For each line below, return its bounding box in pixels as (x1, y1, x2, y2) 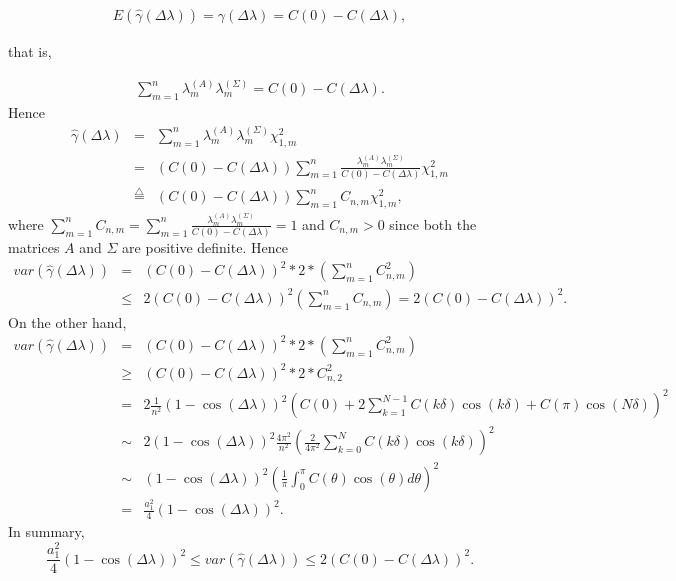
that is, (8, 41, 52, 62)
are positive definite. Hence (122, 237, 288, 258)
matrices (8, 237, 60, 258)
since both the (389, 213, 477, 234)
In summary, (8, 521, 85, 542)
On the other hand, (8, 311, 127, 332)
